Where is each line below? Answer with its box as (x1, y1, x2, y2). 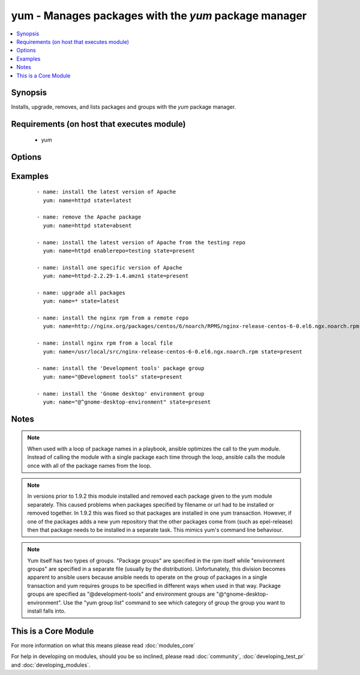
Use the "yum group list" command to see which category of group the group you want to (63, 599, 286, 606)
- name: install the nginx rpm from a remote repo (37, 315, 189, 321)
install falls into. (27, 607, 66, 615)
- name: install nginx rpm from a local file (37, 340, 173, 347)
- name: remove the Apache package (37, 214, 142, 220)
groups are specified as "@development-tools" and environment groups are (27, 590, 215, 598)
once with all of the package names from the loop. (27, 462, 152, 469)
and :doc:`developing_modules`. (11, 661, 91, 668)
